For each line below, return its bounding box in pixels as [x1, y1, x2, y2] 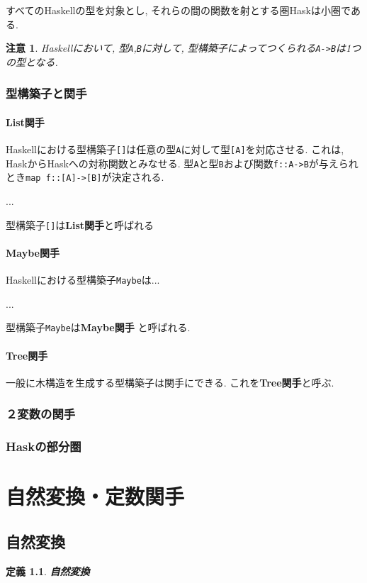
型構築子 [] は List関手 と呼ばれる [6, 217, 154, 232]
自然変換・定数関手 [6, 482, 185, 511]
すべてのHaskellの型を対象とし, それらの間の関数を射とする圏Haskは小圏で [6, 3, 351, 17]
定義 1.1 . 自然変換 [6, 563, 90, 578]
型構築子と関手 [6, 84, 87, 102]
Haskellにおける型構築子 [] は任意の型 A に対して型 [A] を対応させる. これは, [6, 142, 344, 157]
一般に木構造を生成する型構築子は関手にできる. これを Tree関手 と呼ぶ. [6, 374, 334, 389]
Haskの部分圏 [6, 438, 81, 455]
